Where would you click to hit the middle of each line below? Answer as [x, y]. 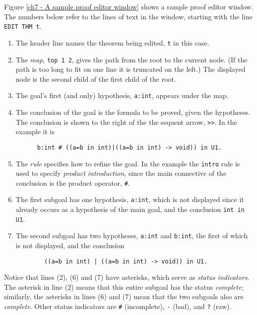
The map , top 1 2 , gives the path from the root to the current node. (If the [131, 59]
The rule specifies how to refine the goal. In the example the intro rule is [128, 163]
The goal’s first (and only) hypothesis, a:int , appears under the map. [122, 95]
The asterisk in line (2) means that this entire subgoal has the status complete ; [124, 287]
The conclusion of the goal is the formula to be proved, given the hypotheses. [133, 112]
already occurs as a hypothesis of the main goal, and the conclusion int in [130, 209]
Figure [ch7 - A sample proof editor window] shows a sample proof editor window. [129, 6]
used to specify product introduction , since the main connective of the [121, 173]
